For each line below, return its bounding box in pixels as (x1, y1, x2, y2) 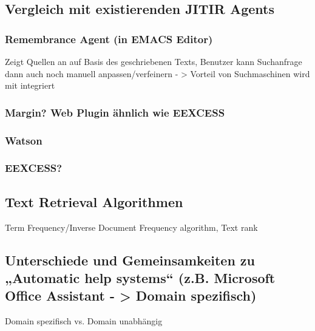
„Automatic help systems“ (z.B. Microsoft (5, 268, 276, 287)
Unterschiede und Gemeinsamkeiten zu (5, 250, 255, 269)
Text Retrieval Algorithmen (5, 192, 183, 211)
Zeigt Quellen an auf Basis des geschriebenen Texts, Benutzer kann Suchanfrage (5, 55, 302, 67)
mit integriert (5, 79, 55, 92)
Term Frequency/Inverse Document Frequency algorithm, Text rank (5, 220, 258, 233)
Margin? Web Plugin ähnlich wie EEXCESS (5, 104, 225, 120)
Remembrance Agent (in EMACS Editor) (5, 31, 213, 46)
